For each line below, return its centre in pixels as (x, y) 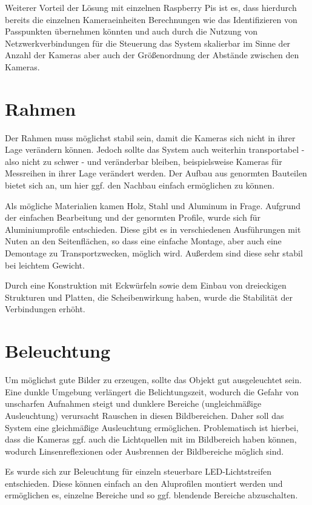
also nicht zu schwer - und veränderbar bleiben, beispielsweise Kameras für (144, 161)
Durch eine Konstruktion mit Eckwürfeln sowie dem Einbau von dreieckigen (146, 285)
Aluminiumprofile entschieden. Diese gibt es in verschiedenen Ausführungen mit (153, 229)
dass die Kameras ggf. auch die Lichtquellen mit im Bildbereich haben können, (151, 439)
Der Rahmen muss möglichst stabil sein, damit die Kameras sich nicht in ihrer (150, 137)
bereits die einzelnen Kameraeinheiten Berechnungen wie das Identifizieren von (151, 19)
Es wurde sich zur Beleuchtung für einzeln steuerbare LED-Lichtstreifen (138, 471)
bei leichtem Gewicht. (45, 265)
